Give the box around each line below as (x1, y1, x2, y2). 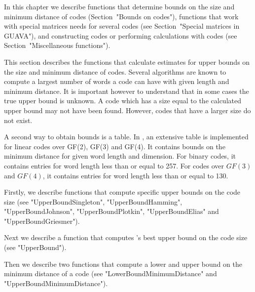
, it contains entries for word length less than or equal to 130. (42, 170, 228, 180)
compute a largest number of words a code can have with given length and (4, 76, 229, 86)
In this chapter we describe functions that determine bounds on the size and (4, 1, 235, 11)
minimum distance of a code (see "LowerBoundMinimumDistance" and (4, 268, 217, 279)
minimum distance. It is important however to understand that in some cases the (4, 85, 249, 96)
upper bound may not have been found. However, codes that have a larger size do (4, 105, 251, 115)
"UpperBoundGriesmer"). (4, 215, 80, 226)
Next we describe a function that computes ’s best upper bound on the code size (4, 232, 248, 243)
